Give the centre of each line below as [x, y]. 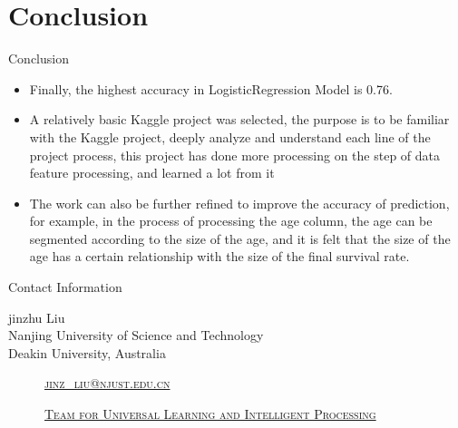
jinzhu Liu [37, 317]
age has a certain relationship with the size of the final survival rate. [219, 256]
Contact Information [65, 287]
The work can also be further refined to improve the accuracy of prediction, [239, 203]
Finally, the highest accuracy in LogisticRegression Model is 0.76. [211, 88]
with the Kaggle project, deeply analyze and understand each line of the [230, 136]
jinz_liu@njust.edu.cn [107, 383]
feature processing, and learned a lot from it [152, 173]
